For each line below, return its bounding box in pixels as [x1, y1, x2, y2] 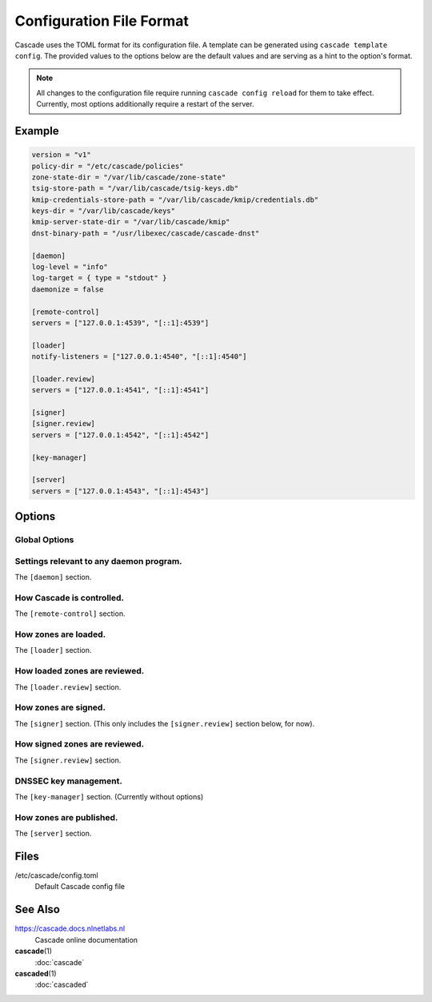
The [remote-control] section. [14, 609, 126, 618]
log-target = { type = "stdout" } [31, 273, 167, 283]
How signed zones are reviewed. [14, 738, 144, 750]
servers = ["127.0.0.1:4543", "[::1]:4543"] [31, 486, 210, 496]
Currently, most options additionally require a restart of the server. [36, 99, 254, 109]
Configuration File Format [14, 12, 190, 30]
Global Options [14, 534, 74, 545]
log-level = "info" [31, 263, 108, 272]
